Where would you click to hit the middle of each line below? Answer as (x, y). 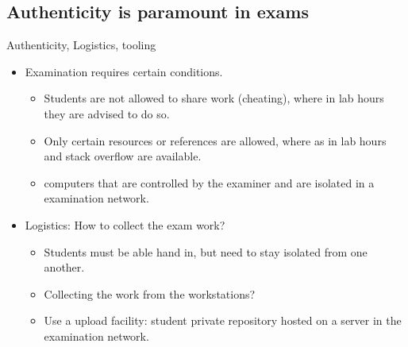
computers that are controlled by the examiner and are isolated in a (209, 182)
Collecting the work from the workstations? (150, 293)
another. (64, 267)
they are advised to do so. (107, 113)
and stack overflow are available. (123, 156)
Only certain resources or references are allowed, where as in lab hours (215, 140)
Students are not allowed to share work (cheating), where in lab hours (214, 98)
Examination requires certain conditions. (124, 71)
